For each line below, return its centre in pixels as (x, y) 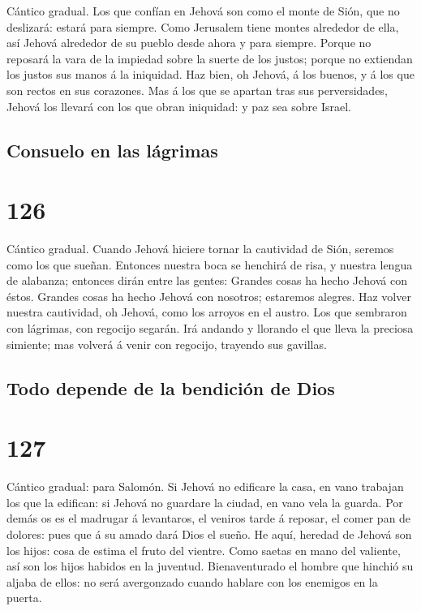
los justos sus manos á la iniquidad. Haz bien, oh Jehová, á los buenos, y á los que (210, 74)
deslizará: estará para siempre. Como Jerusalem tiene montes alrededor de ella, (203, 26)
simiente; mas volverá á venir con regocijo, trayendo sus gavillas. (167, 344)
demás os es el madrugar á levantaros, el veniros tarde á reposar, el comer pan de (209, 518)
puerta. (24, 598)
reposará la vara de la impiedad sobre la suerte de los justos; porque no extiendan (210, 58)
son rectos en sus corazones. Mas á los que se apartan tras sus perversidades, (197, 90)
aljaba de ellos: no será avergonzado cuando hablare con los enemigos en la (192, 581)
